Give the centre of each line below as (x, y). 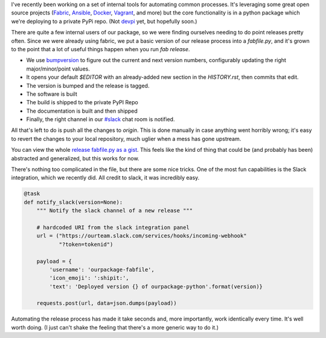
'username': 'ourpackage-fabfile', (102, 269)
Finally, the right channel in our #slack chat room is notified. (101, 119)
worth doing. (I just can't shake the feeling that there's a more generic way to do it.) (115, 327)
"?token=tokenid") (86, 244)
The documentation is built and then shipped (82, 111)
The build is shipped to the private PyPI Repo (82, 102)
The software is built (52, 94)
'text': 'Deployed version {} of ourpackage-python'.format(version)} (156, 286)
